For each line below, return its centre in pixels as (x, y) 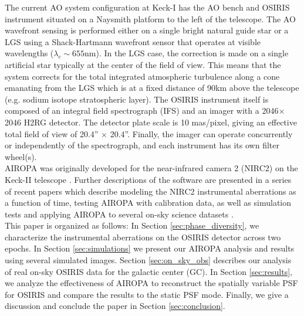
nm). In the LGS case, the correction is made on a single (187, 53)
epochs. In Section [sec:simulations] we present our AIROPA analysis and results (150, 248)
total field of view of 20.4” (52, 133)
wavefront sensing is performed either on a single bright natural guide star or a (147, 30)
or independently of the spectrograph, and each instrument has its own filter (142, 145)
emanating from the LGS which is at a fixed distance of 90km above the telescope (152, 88)
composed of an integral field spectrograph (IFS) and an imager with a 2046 (142, 111)
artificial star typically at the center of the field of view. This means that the (143, 64)
